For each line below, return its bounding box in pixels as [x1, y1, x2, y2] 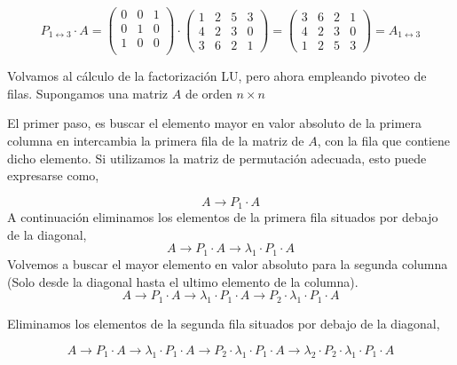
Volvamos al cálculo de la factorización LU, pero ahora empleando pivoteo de [7, 67, 427, 85]
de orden [185, 83, 232, 102]
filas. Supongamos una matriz [7, 83, 169, 102]
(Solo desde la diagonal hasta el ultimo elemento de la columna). [7, 272, 359, 290]
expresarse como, [7, 166, 99, 185]
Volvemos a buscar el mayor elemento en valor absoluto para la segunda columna [7, 255, 448, 274]
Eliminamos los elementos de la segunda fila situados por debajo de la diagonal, [7, 314, 440, 333]
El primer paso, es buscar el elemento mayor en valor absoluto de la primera [7, 114, 422, 132]
